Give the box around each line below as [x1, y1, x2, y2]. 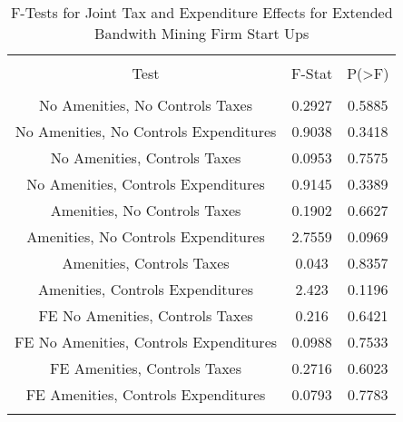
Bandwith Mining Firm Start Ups [94, 23, 310, 44]
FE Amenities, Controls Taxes [50, 358, 241, 378]
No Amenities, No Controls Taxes [39, 94, 252, 115]
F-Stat [291, 63, 333, 83]
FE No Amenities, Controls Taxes [38, 305, 253, 326]
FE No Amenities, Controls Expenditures [15, 331, 278, 352]
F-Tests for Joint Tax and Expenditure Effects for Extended [10, 2, 393, 23]
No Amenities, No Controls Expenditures [15, 121, 277, 142]
